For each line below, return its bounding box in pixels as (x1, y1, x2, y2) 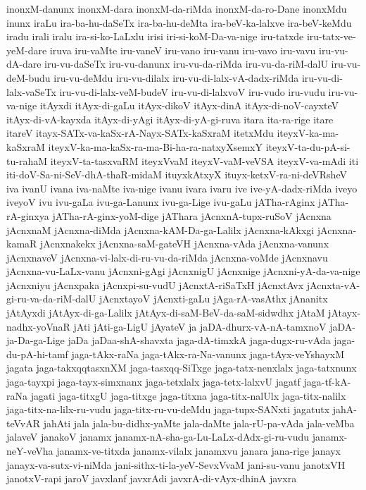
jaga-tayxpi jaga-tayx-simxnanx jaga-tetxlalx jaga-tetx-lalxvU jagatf (6, 374, 301, 389)
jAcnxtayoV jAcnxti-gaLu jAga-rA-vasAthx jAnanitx (99, 291, 328, 306)
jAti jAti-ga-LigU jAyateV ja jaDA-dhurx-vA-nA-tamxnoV (73, 319, 327, 333)
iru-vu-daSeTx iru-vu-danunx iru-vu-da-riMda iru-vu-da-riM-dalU (44, 56, 328, 71)
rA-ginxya (6, 208, 49, 223)
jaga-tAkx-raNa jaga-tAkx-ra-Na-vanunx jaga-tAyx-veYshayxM (71, 346, 345, 361)
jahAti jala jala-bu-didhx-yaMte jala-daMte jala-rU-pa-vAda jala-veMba (43, 415, 355, 430)
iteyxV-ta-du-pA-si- (265, 139, 351, 154)
